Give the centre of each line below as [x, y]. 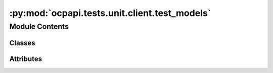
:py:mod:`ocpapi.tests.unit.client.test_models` [110, 13]
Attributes [26, 59]
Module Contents [39, 26]
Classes [22, 43]
